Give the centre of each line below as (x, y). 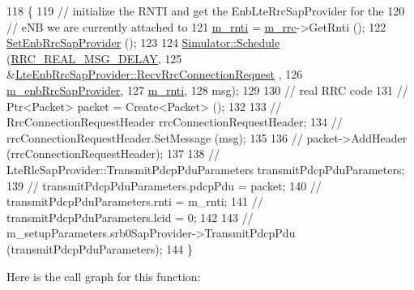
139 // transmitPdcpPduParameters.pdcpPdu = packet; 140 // (164, 185)
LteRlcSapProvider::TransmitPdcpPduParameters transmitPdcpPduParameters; (206, 169)
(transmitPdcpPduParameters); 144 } (100, 248)
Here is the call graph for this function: (104, 276)
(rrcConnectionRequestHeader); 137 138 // (113, 154)
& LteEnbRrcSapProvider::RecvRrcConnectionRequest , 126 (155, 74)
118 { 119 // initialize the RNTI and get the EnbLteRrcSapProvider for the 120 (206, 11)
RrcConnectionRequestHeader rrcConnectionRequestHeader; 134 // (175, 122)
